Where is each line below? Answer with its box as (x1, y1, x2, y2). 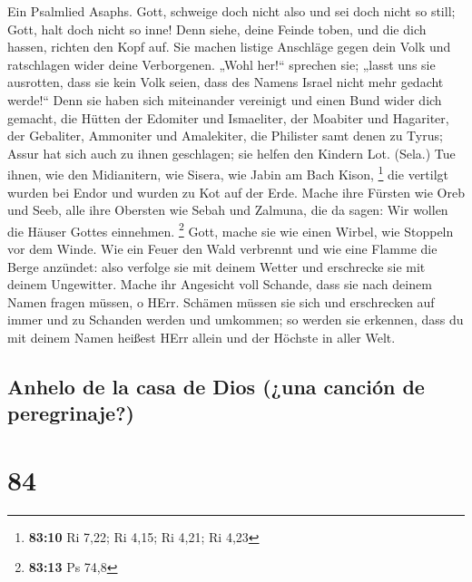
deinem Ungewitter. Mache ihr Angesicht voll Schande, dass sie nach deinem (7, 275, 432, 294)
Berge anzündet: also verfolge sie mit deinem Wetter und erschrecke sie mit (7, 257, 426, 276)
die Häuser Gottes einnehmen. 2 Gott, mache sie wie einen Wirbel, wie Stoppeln (7, 218, 454, 240)
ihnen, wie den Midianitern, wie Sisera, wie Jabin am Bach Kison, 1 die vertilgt (7, 162, 449, 183)
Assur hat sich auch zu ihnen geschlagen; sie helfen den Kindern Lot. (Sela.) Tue (7, 143, 456, 162)
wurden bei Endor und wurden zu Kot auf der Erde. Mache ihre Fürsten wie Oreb (7, 182, 465, 201)
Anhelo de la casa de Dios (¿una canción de (7, 372, 425, 400)
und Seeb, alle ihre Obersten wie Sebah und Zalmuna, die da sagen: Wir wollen (7, 200, 448, 219)
